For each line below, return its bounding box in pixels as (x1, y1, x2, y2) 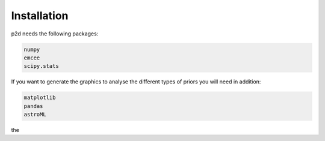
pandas (23, 103, 43, 109)
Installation (11, 9, 69, 22)
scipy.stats (23, 63, 60, 70)
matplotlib (23, 94, 56, 101)
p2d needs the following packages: (11, 30, 99, 37)
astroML (23, 111, 46, 118)
